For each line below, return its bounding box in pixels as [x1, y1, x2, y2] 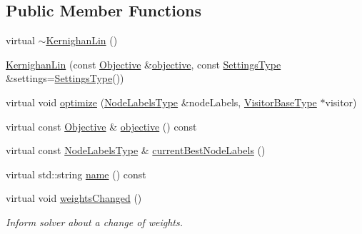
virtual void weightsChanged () [6, 190, 142, 205]
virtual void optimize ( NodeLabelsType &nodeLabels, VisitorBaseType [6, 94, 317, 109]
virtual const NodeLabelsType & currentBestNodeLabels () [6, 143, 266, 158]
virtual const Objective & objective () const [6, 118, 197, 133]
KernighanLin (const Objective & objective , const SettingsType [6, 56, 281, 71]
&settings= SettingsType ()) [6, 71, 124, 86]
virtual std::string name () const [6, 166, 146, 181]
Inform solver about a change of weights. [6, 214, 183, 229]
